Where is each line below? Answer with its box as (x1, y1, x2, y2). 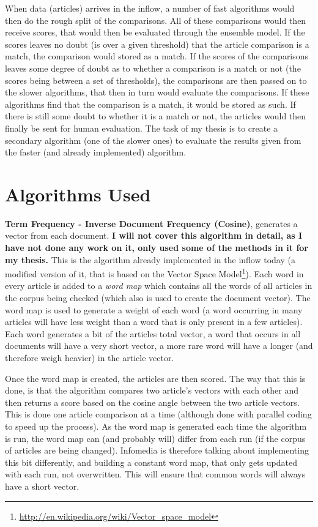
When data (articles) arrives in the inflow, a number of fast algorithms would (5, 2, 295, 14)
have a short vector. (5, 479, 79, 492)
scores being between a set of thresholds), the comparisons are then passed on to (5, 73, 307, 86)
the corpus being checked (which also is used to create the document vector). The (5, 291, 311, 304)
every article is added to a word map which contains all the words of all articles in (5, 279, 312, 292)
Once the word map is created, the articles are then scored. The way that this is (5, 372, 306, 384)
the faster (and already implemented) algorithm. (5, 146, 187, 159)
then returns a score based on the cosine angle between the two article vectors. (5, 395, 300, 408)
